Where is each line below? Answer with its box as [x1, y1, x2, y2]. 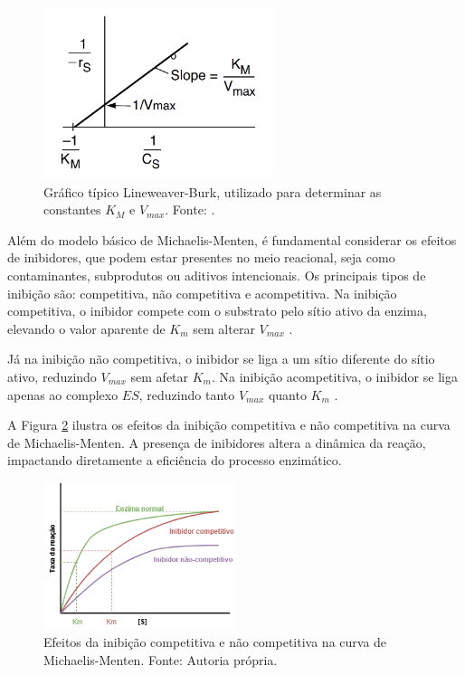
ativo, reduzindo [7, 366, 97, 385]
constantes [43, 200, 101, 219]
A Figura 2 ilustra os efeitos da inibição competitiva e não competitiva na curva [7, 415, 451, 434]
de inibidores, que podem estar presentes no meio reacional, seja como [7, 248, 395, 267]
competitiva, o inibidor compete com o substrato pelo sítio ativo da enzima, [7, 301, 427, 320]
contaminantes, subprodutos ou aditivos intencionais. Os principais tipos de [7, 265, 426, 284]
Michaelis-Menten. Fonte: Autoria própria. [43, 650, 278, 669]
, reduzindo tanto [138, 385, 235, 404]
